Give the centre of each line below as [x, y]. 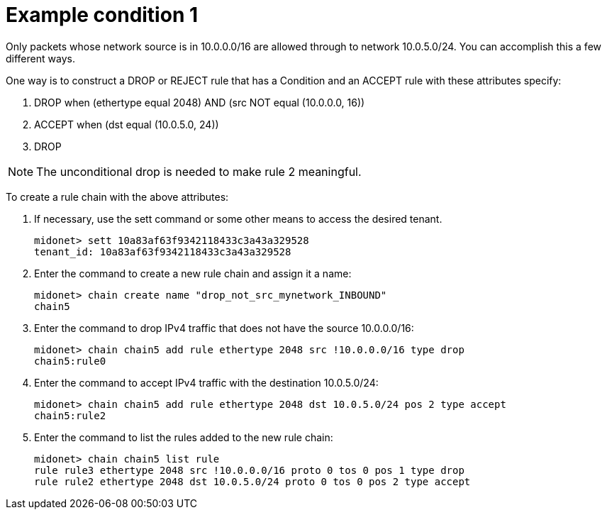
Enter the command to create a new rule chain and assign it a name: [193, 273]
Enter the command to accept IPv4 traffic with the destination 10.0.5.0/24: [206, 382]
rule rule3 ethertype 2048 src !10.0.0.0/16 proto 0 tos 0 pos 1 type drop [249, 470]
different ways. [40, 58]
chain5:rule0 [70, 361]
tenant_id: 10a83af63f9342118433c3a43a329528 [163, 251]
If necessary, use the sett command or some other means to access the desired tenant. [238, 218]
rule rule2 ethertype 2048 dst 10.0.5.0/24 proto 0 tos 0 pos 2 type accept [252, 481]
